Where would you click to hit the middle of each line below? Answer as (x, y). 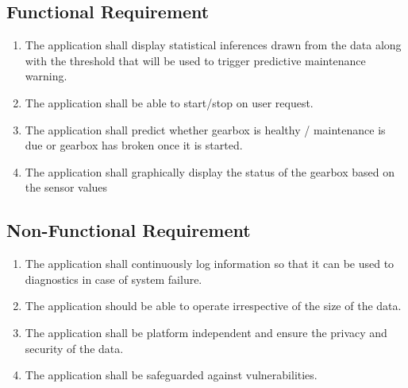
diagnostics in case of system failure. (114, 279)
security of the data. (74, 348)
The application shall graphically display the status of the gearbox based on (210, 171)
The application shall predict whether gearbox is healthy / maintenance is (205, 129)
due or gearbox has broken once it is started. (134, 145)
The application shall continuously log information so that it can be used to (210, 264)
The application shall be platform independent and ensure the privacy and (206, 332)
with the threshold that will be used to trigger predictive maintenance (195, 60)
